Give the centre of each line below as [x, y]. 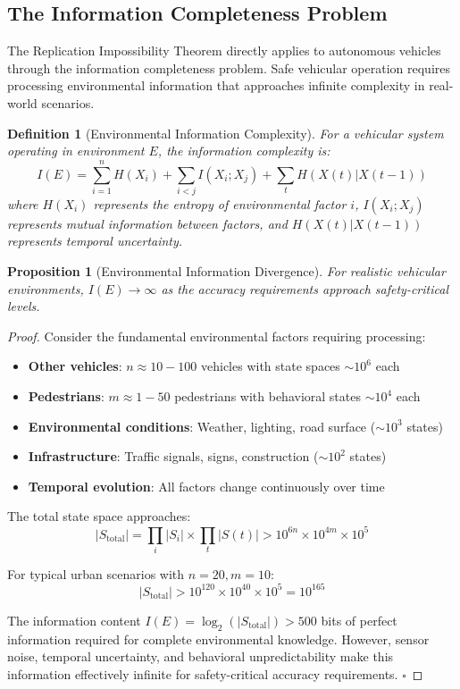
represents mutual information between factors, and [147, 223]
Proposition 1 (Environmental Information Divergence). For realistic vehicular [226, 271]
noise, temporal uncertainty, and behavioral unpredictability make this [201, 656]
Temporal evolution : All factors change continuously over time [206, 486]
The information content [74, 620]
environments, [46, 288]
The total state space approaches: [99, 516]
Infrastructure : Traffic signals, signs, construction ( [173, 456]
